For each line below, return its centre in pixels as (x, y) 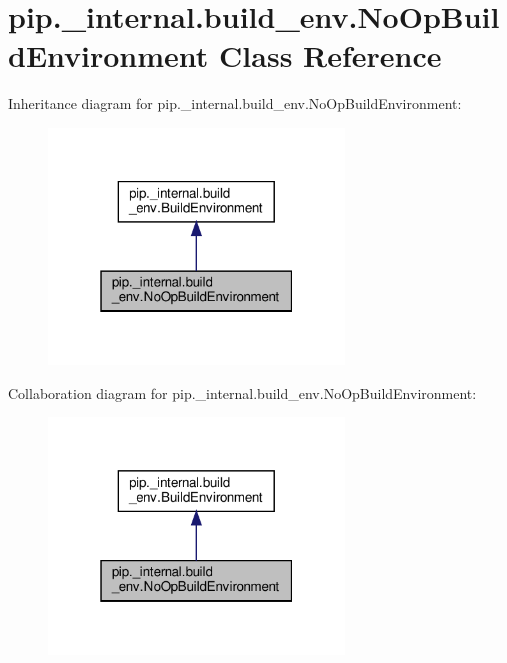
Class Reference (330, 55)
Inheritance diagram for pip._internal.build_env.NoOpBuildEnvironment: (235, 103)
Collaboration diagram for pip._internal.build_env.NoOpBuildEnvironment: (242, 392)
